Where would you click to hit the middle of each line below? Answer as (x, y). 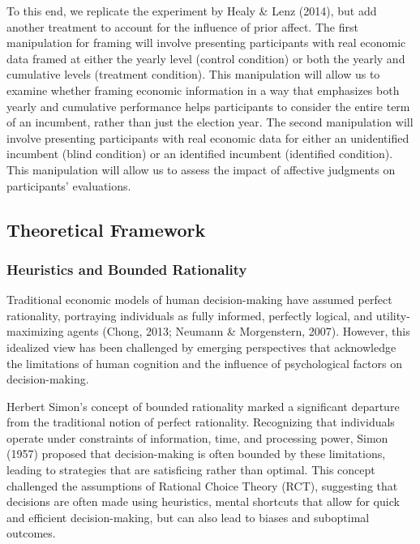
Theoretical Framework (106, 229)
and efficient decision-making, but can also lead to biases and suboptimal (188, 517)
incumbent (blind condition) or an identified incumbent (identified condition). (200, 154)
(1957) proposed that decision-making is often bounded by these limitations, (196, 454)
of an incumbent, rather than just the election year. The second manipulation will (210, 122)
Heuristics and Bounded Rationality (127, 269)
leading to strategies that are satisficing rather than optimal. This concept (191, 470)
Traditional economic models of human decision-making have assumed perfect (199, 300)
